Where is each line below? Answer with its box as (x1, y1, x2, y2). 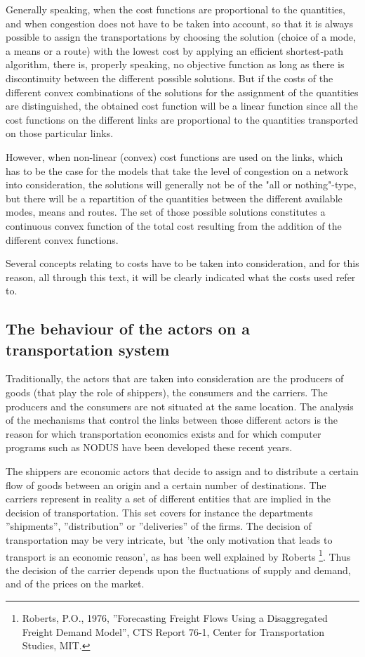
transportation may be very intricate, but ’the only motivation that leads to (6, 533, 333, 547)
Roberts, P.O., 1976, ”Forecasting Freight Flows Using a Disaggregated (22, 611, 328, 625)
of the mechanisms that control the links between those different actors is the (6, 412, 338, 427)
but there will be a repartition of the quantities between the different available (6, 190, 343, 205)
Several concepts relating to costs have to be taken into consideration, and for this (6, 256, 359, 271)
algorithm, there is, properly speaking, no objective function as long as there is (6, 57, 345, 72)
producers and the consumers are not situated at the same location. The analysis (6, 398, 354, 413)
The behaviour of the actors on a (6, 318, 251, 339)
